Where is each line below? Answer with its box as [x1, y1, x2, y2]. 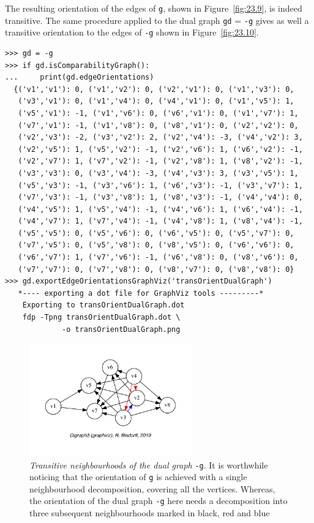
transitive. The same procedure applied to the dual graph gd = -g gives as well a [5, 13, 309, 26]
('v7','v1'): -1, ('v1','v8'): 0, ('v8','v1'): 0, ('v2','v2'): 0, [18, 121, 299, 130]
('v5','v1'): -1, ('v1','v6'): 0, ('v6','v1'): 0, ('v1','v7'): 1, [18, 108, 299, 118]
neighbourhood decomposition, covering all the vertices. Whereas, [29, 482, 275, 495]
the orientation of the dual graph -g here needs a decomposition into [29, 494, 288, 507]
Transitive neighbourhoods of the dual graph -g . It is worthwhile [29, 458, 268, 471]
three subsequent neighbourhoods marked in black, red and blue [29, 506, 270, 519]
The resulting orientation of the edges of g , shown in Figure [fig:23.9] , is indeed [5, 2, 302, 14]
